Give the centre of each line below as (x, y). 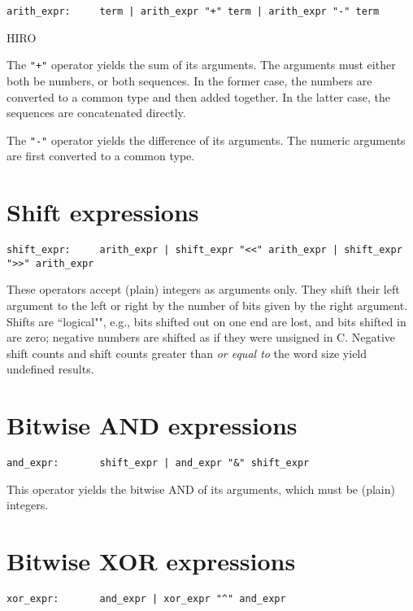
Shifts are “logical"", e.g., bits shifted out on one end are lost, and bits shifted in (206, 321)
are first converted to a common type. (101, 156)
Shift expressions (103, 212)
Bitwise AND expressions (152, 425)
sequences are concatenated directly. (96, 113)
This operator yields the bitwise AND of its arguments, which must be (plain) (201, 489)
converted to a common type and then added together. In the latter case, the (198, 96)
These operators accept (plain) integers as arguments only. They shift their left (203, 289)
